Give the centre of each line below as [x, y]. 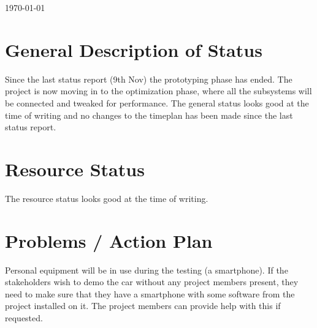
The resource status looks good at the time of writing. [107, 198]
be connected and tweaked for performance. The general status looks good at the [157, 102]
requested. [24, 317]
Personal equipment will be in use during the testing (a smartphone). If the [147, 270]
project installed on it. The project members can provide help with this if [143, 306]
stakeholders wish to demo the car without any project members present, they [152, 282]
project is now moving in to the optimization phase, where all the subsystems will [158, 91]
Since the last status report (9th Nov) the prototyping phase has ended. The [149, 79]
